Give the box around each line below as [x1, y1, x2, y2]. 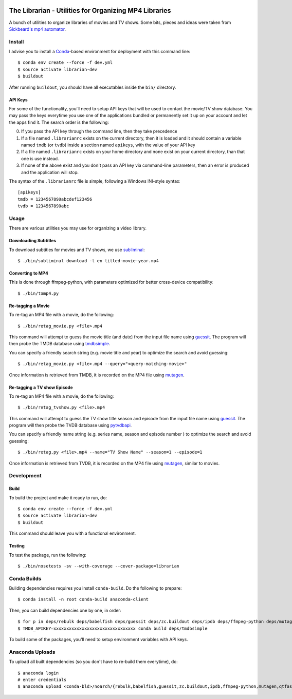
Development [9, 472, 42, 479]
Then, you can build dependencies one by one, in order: [9, 607, 122, 613]
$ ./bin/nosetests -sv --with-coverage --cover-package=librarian [18, 563, 180, 569]
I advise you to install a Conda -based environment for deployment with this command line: [9, 49, 191, 55]
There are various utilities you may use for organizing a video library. [9, 225, 147, 231]
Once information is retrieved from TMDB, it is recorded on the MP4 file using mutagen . [9, 372, 184, 378]
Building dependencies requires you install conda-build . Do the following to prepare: [9, 585, 182, 591]
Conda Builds [9, 575, 41, 582]
